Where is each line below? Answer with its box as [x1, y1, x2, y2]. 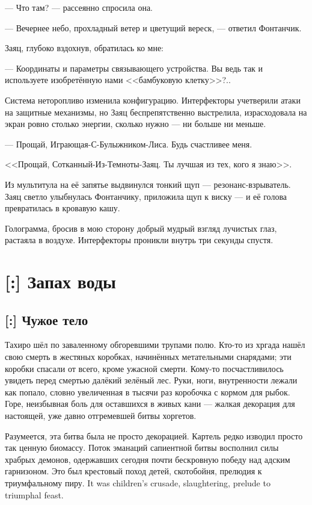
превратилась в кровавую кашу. [5, 202, 120, 214]
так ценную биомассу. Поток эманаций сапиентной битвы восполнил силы [5, 441, 279, 454]
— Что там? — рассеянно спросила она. [5, 1, 153, 13]
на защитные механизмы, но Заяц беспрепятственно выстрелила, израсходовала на [5, 105, 307, 118]
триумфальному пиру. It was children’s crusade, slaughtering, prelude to [5, 477, 271, 489]
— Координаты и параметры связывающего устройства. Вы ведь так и [5, 61, 263, 74]
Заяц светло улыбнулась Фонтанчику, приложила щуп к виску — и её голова [5, 190, 287, 202]
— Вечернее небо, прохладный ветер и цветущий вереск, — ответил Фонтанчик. [5, 21, 302, 34]
